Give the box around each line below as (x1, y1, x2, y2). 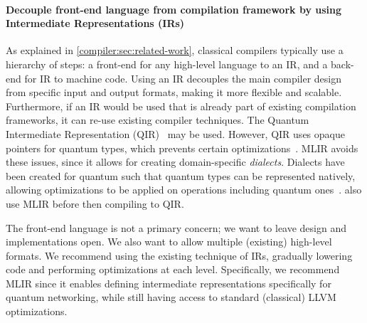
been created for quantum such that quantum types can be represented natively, (6, 168, 356, 183)
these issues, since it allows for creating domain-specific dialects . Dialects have (6, 154, 345, 169)
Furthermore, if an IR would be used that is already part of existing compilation (6, 98, 356, 113)
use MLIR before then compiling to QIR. (6, 196, 184, 211)
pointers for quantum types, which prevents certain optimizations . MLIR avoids (6, 140, 358, 155)
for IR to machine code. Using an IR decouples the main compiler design (24, 70, 342, 85)
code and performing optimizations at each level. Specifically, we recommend (6, 262, 340, 277)
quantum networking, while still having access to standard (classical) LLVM (6, 290, 336, 305)
